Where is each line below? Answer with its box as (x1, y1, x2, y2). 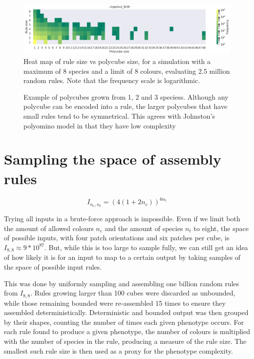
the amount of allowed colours (4, 223, 94, 233)
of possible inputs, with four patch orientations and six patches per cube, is (4, 232, 230, 243)
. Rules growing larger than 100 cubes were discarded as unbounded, (30, 288, 235, 298)
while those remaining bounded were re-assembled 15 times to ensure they (4, 297, 226, 308)
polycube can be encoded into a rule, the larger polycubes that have (23, 101, 228, 111)
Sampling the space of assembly (4, 149, 222, 169)
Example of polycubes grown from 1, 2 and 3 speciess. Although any (23, 91, 229, 102)
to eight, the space (193, 223, 249, 233)
